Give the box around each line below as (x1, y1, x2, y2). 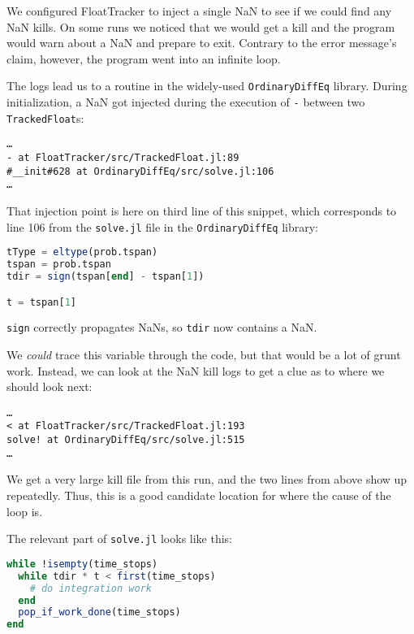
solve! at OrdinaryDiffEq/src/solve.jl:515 (6, 434, 245, 446)
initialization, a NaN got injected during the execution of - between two (6, 93, 365, 111)
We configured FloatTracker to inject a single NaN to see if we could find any (6, 2, 392, 19)
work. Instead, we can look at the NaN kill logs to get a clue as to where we (6, 362, 385, 379)
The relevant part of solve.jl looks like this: (6, 530, 233, 547)
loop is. (6, 502, 43, 519)
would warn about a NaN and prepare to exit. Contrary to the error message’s (6, 34, 397, 51)
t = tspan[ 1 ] (6, 296, 76, 308)
